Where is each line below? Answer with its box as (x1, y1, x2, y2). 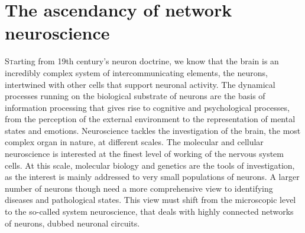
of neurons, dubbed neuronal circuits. (5, 216, 140, 229)
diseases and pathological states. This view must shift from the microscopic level (5, 193, 296, 206)
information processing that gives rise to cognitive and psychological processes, (5, 101, 290, 113)
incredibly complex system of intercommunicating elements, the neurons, (5, 66, 268, 78)
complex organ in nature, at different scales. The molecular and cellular (5, 136, 264, 148)
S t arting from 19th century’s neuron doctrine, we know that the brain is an (5, 55, 279, 67)
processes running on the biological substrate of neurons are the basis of (5, 90, 265, 102)
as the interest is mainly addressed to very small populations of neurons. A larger (5, 170, 300, 183)
